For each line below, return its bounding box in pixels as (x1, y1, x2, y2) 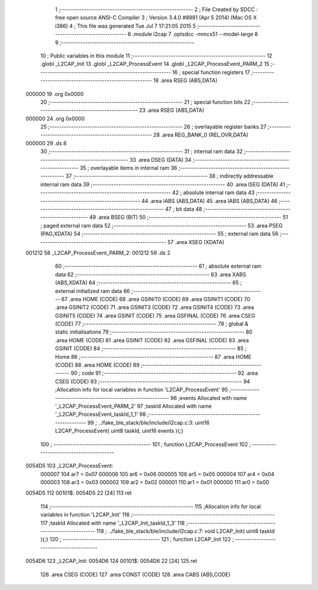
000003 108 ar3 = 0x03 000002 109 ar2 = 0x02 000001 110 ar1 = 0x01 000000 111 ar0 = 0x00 (40, 479, 270, 486)
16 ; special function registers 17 (172, 68, 250, 76)
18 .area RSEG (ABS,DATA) (153, 77, 218, 84)
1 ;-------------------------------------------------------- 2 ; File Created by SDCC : (55, 6, 259, 13)
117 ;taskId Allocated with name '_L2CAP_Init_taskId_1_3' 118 (40, 519, 185, 526)
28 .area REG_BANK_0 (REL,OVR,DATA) (153, 131, 249, 138)
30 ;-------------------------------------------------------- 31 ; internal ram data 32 (40, 148, 243, 155)
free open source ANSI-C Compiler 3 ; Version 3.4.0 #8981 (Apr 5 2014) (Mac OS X (55, 14, 257, 21)
